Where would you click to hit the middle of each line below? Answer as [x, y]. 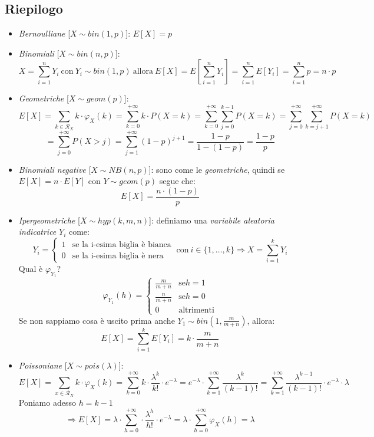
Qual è [31, 269]
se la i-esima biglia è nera [118, 256]
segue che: [177, 181]
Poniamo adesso [47, 402]
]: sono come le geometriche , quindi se [217, 169]
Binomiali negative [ [55, 169]
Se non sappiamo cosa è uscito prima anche [97, 320]
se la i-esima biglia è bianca [122, 244]
